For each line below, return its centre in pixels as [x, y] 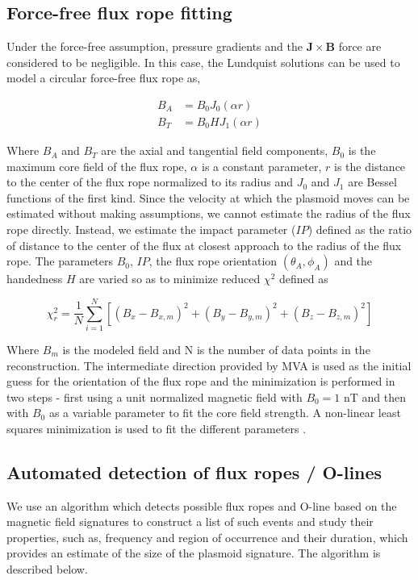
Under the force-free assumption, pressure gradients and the [155, 46]
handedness [35, 279]
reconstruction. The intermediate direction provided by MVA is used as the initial [209, 365]
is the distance [370, 166]
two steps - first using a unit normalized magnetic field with [155, 396]
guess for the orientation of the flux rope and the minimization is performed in [201, 381]
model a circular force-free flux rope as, [104, 78]
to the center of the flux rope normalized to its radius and [150, 182]
